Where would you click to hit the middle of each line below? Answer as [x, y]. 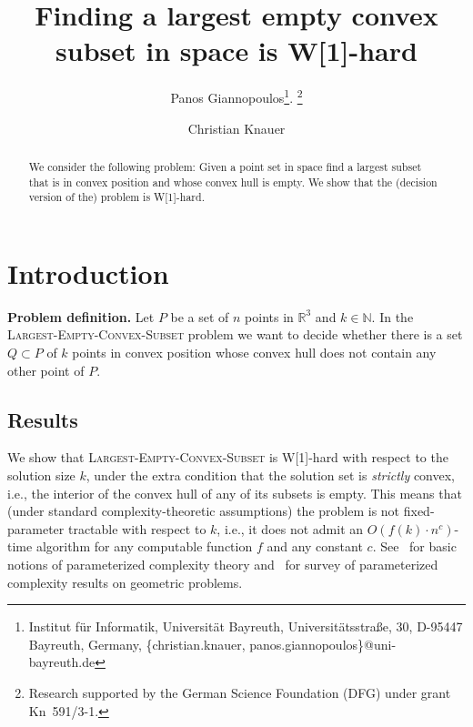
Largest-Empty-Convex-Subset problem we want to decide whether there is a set [235, 334]
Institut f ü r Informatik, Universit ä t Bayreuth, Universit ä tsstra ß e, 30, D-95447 [246, 626]
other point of [46, 370]
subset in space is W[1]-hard [236, 50]
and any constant [315, 546]
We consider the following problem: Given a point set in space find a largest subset [225, 166]
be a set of [200, 316]
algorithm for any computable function [144, 546]
